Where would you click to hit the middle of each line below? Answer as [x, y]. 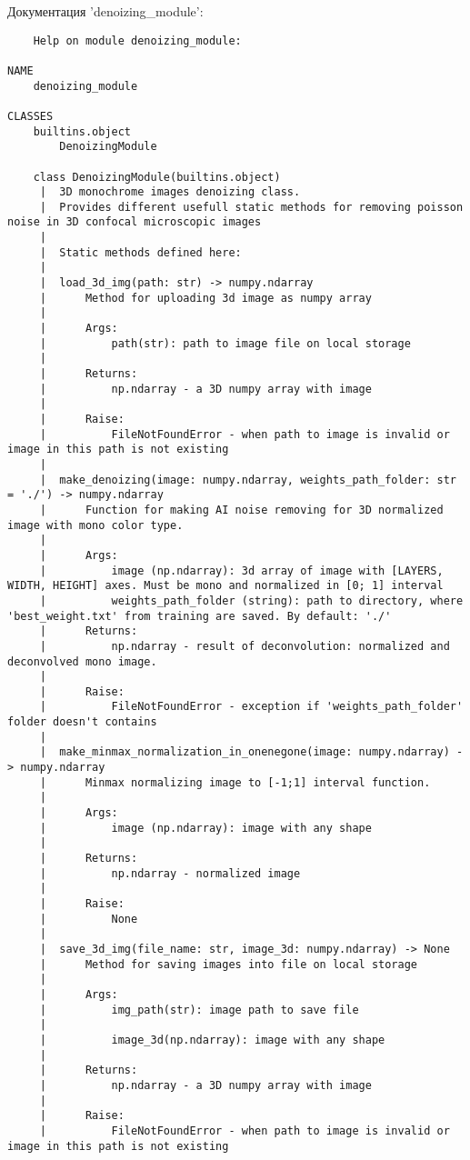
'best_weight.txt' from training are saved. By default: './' [200, 616]
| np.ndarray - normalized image [170, 873]
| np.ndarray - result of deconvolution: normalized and [245, 646]
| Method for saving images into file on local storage [229, 964]
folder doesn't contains [82, 722]
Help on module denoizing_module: [137, 40]
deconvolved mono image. [82, 661]
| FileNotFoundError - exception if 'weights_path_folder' [251, 707]
